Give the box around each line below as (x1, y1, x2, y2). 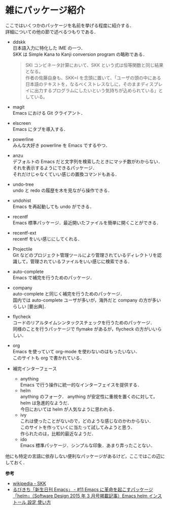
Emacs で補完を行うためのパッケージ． (12, 275, 95, 281)
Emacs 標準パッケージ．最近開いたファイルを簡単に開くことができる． (12, 219, 161, 226)
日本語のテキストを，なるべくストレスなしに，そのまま (25, 81, 141, 87)
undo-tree (12, 181, 34, 187)
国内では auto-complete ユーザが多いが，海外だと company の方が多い (12, 297, 161, 303)
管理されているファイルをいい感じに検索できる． (30, 258, 132, 264)
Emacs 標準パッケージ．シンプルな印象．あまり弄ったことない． (20, 442, 156, 448)
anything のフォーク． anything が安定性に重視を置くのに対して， (20, 393, 158, 399)
